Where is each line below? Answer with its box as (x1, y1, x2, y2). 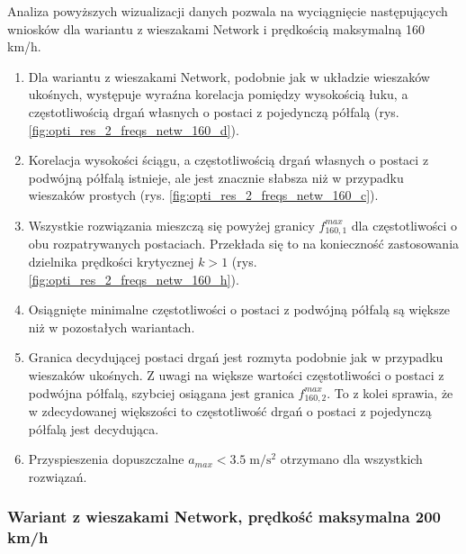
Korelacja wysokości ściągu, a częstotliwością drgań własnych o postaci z (28, 150, 429, 169)
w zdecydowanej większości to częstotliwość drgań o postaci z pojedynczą (28, 402, 432, 420)
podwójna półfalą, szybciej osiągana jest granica (28, 383, 294, 402)
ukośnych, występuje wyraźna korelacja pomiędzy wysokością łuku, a (28, 85, 408, 104)
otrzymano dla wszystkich (280, 450, 423, 468)
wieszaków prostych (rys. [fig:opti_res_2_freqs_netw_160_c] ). (28, 186, 379, 204)
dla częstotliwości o (351, 215, 458, 234)
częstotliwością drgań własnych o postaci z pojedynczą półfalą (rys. (28, 102, 399, 121)
